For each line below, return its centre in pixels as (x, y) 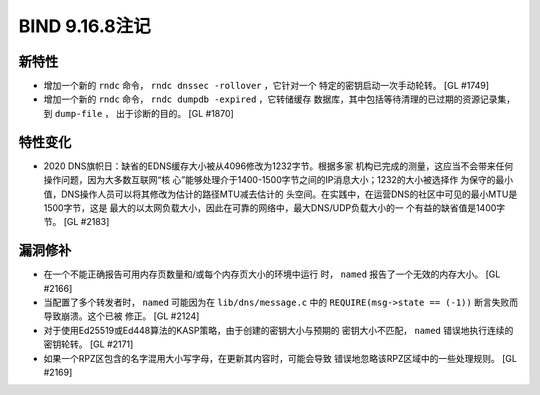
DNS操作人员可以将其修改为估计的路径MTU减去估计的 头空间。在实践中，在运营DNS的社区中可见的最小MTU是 (289, 194)
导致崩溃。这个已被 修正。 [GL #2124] (121, 316)
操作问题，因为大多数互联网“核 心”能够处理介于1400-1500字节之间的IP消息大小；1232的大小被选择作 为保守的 (269, 180)
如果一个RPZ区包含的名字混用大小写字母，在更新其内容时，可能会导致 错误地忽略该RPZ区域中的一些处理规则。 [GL (280, 358)
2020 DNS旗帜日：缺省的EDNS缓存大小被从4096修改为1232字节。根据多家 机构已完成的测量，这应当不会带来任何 (278, 166)
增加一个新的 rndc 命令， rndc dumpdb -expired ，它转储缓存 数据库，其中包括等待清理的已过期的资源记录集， (279, 99)
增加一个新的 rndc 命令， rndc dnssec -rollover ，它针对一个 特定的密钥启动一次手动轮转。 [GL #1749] (266, 86)
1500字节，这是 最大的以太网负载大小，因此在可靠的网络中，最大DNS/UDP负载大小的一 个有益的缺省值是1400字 (274, 207)
